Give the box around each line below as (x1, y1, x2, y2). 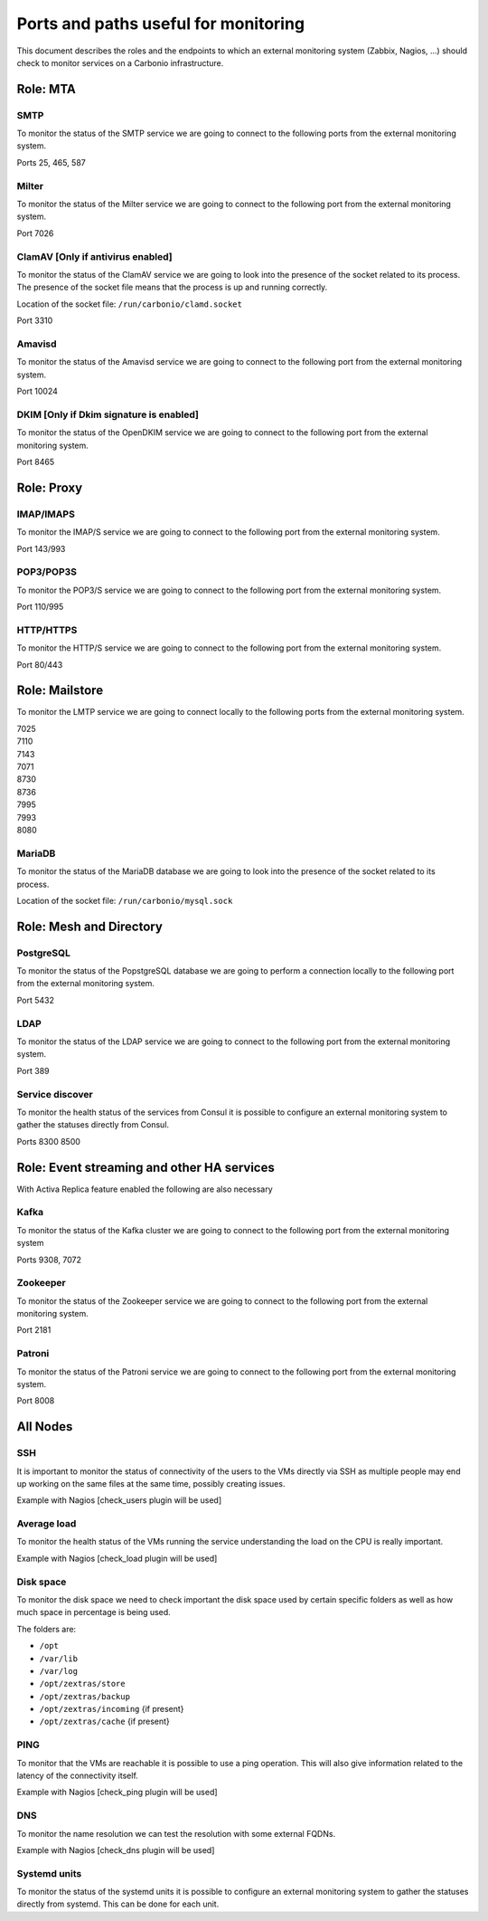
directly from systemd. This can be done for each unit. (16, 1898, 220, 1909)
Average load (16, 1517, 77, 1530)
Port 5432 (16, 994, 54, 1005)
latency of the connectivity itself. (16, 1770, 139, 1782)
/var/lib (39, 1653, 79, 1664)
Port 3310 (16, 315, 53, 326)
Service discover (16, 1088, 94, 1100)
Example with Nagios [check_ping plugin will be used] (16, 1787, 218, 1798)
